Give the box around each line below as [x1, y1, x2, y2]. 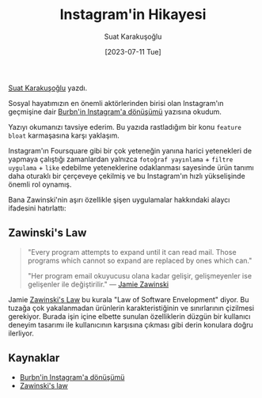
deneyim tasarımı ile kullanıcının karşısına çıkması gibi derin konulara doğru [8, 320, 253, 329]
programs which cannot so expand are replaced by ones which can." [27, 256, 253, 265]
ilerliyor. [8, 328, 34, 338]
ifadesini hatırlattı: [8, 203, 66, 213]
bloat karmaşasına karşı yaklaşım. [8, 131, 120, 140]
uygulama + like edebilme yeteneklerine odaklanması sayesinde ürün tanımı [8, 162, 255, 172]
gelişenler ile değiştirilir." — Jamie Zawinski [27, 279, 169, 289]
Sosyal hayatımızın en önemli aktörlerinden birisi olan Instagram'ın [8, 98, 224, 108]
